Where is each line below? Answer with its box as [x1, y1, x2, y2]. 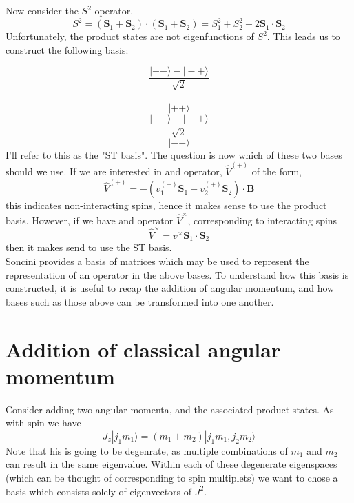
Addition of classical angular [6, 335, 281, 363]
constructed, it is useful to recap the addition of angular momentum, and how [6, 281, 335, 295]
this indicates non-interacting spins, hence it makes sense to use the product [6, 198, 327, 213]
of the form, [251, 164, 302, 179]
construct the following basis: [6, 42, 129, 57]
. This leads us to [267, 29, 340, 43]
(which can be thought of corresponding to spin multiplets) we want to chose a [6, 471, 338, 485]
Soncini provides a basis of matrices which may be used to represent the [6, 253, 309, 268]
